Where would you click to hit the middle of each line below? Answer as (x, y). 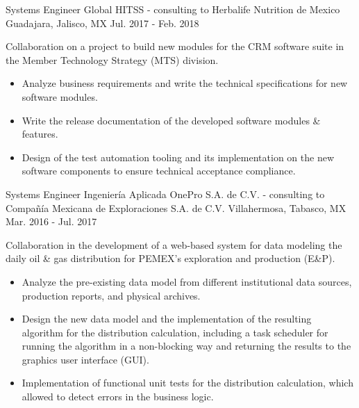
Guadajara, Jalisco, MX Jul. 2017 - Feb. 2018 (102, 23)
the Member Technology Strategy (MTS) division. (112, 59)
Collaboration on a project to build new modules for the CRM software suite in (175, 46)
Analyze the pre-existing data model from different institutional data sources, (187, 281)
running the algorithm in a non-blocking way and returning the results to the (186, 346)
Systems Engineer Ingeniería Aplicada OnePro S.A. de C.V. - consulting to (165, 194)
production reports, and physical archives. (111, 295)
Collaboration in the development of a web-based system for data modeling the (174, 244)
